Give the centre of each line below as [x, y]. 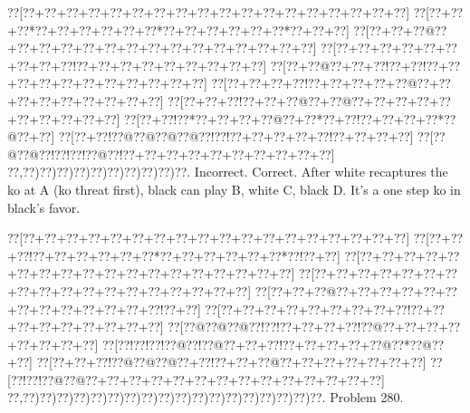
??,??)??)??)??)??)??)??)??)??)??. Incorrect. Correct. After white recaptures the [228, 172]
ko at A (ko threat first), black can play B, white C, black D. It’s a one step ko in [234, 189]
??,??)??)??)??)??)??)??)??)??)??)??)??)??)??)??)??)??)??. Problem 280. [206, 397]
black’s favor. [44, 207]
